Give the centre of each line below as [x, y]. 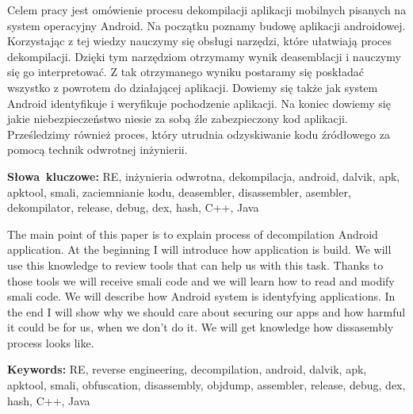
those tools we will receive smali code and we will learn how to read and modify [201, 280]
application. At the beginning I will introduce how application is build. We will [199, 249]
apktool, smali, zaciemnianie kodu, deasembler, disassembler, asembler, [179, 192]
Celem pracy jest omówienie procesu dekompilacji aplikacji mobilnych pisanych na [207, 10]
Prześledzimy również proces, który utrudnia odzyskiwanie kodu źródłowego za [199, 134]
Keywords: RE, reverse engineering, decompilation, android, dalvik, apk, [187, 369]
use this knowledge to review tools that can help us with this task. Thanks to [195, 264]
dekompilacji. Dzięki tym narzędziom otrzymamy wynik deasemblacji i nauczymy [204, 56]
